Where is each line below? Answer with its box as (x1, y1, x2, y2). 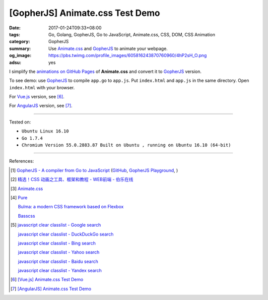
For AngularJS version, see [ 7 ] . (9, 103, 73, 109)
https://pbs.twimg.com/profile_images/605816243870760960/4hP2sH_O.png (48, 53, 207, 59)
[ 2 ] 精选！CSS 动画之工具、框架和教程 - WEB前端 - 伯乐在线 (10, 177, 134, 182)
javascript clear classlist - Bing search (18, 240, 96, 246)
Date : (9, 25, 21, 31)
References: (9, 158, 34, 164)
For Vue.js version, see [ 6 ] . (9, 94, 65, 100)
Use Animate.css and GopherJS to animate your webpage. (48, 45, 168, 52)
